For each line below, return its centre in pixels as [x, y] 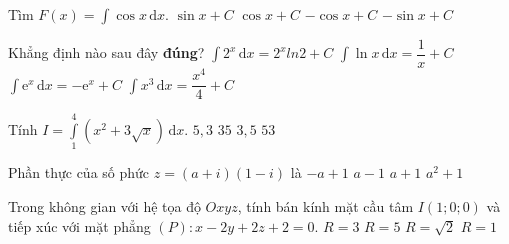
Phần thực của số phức [79, 172]
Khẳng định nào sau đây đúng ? [106, 52]
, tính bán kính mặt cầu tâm [325, 205]
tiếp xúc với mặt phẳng [79, 225]
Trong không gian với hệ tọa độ [104, 205]
